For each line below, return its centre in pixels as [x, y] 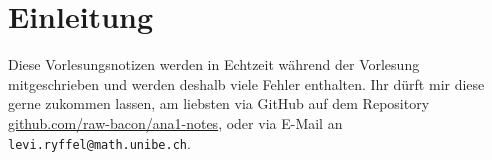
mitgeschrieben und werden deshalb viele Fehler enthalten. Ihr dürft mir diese [246, 83]
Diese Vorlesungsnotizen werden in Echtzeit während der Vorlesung [214, 64]
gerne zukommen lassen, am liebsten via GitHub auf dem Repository [219, 103]
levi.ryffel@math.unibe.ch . [99, 142]
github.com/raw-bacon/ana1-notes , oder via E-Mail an [175, 122]
